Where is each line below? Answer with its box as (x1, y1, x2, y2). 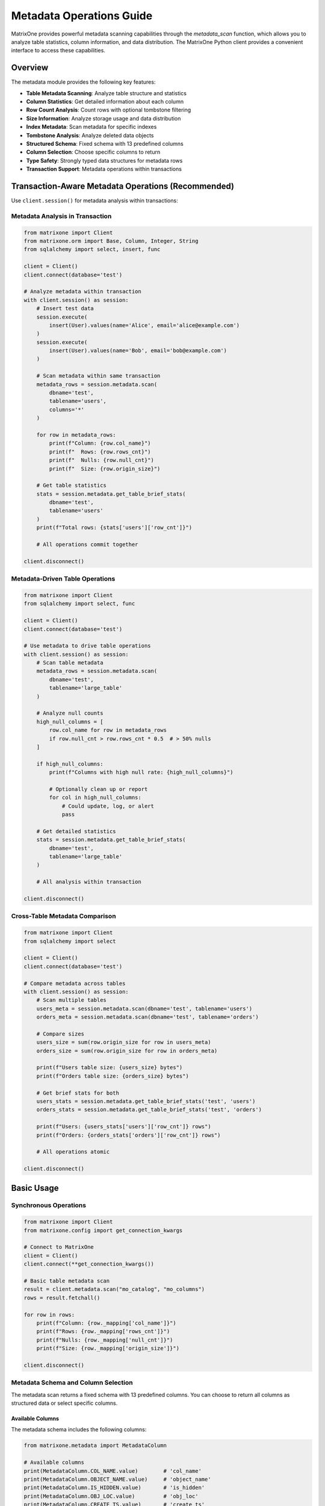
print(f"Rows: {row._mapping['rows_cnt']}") (36, 1328, 170, 1335)
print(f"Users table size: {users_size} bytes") (36, 1064, 183, 1071)
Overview (11, 63, 49, 73)
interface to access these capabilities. (11, 47, 105, 54)
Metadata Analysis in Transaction (11, 211, 112, 220)
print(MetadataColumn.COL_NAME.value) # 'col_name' (23, 1467, 202, 1474)
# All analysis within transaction (36, 878, 141, 886)
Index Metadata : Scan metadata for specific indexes (26, 123, 157, 131)
